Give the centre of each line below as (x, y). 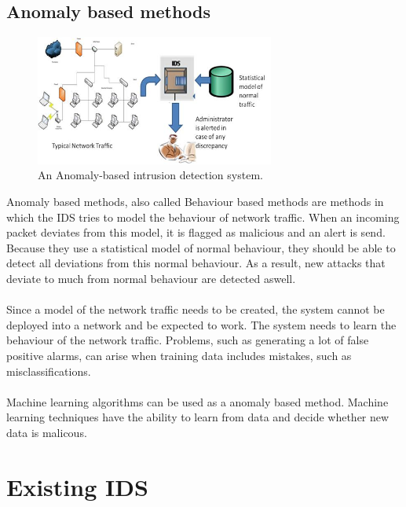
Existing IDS (77, 486)
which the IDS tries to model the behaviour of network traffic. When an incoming (203, 217)
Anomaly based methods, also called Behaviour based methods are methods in (195, 201)
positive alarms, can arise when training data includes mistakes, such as (179, 355)
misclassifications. (49, 371)
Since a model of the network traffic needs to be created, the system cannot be (196, 309)
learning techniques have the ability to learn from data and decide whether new (198, 417)
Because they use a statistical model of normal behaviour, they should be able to (201, 247)
